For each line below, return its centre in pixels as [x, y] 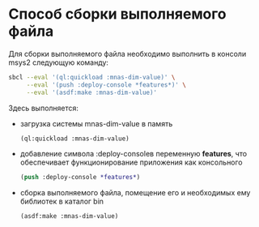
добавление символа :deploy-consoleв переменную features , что [134, 154]
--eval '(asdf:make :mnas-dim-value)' [92, 92]
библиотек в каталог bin [62, 201]
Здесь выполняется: [44, 108]
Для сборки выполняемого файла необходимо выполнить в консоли [127, 54]
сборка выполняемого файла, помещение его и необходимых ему [135, 193]
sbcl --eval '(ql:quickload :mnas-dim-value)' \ [92, 77]
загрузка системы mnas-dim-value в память [96, 123]
